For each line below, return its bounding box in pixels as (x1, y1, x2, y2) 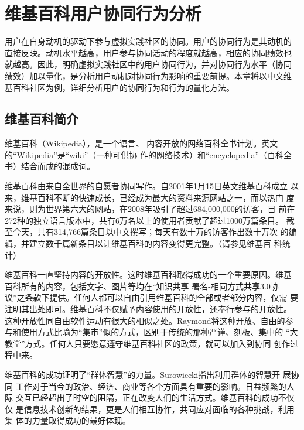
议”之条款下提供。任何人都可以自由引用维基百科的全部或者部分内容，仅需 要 (5, 291, 299, 303)
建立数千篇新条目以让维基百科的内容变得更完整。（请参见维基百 (29, 237, 271, 250)
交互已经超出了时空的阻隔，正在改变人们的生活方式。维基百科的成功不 (15, 391, 286, 404)
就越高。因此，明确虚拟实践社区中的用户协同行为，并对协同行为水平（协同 (5, 58, 292, 70)
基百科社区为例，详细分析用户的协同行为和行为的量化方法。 (5, 81, 234, 93)
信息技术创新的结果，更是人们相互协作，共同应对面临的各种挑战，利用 (23, 402, 295, 415)
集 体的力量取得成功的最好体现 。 (5, 414, 131, 426)
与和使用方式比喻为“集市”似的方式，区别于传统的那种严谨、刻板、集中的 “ (5, 326, 290, 338)
